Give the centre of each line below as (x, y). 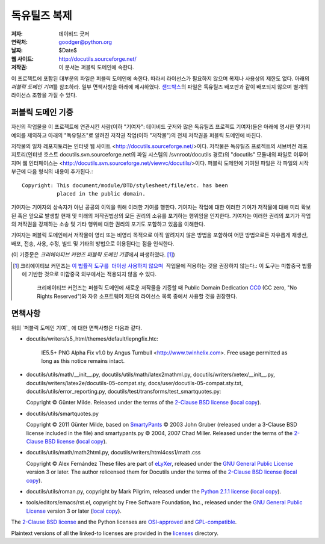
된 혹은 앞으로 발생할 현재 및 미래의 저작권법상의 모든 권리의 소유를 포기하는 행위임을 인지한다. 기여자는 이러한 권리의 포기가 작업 (161, 215)
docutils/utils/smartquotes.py (63, 413)
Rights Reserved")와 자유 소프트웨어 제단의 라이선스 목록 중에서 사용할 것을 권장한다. (137, 296)
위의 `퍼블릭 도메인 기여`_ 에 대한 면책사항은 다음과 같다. (77, 327)
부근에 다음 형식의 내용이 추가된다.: (52, 172)
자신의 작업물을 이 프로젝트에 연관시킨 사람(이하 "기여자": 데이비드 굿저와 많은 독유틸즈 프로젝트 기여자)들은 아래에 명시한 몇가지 (161, 127)
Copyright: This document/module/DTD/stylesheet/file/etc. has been (125, 185)
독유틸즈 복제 (42, 16)
